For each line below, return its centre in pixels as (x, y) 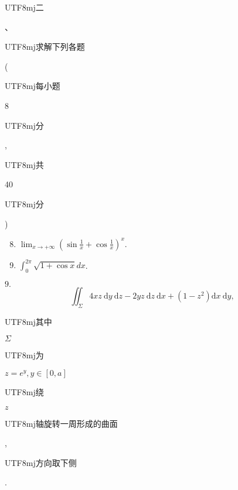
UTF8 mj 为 (24, 355)
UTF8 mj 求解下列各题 (45, 47)
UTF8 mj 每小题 (33, 86)
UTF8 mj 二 (24, 7)
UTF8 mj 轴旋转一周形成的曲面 (61, 423)
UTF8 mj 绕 (24, 391)
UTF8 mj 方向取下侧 (41, 462)
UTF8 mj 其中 (28, 321)
